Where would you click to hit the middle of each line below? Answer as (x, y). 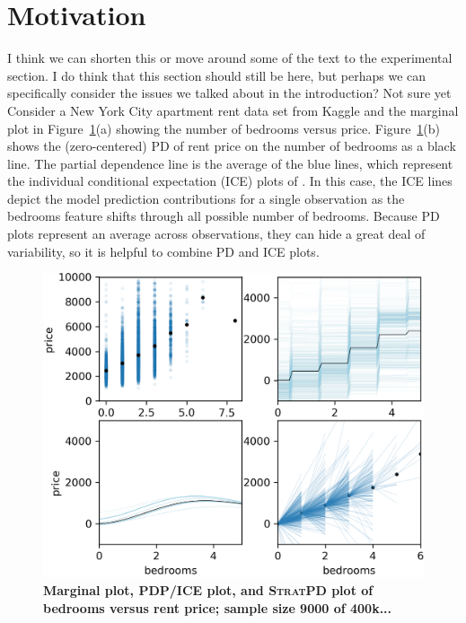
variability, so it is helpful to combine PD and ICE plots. (163, 251)
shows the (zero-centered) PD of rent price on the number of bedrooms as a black (232, 146)
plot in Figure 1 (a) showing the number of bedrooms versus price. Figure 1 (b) (224, 128)
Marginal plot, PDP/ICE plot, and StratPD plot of (208, 589)
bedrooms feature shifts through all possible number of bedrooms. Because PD (224, 216)
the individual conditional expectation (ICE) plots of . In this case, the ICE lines (230, 181)
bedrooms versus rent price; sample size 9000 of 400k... (218, 607)
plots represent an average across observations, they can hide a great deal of (216, 234)
